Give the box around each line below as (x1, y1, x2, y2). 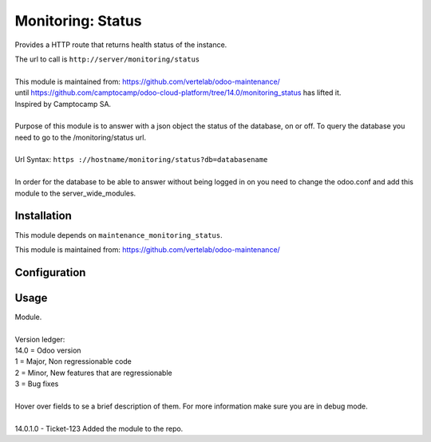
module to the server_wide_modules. (14, 188, 136, 198)
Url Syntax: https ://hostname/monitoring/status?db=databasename (14, 155, 268, 164)
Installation (14, 209, 72, 223)
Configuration (14, 266, 86, 279)
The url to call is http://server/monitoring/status (14, 54, 200, 64)
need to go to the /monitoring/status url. (14, 132, 147, 142)
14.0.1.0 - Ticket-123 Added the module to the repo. (14, 424, 184, 433)
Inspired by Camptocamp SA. (14, 99, 112, 109)
